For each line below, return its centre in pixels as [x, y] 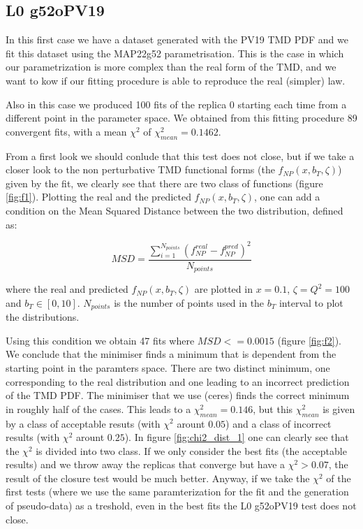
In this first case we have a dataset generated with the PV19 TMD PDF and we [177, 39]
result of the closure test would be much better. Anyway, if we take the [158, 478]
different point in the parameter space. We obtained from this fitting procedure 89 [181, 118]
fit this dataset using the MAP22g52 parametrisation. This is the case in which [175, 53]
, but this [273, 408]
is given [339, 408]
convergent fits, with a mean [66, 131]
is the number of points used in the [189, 302]
